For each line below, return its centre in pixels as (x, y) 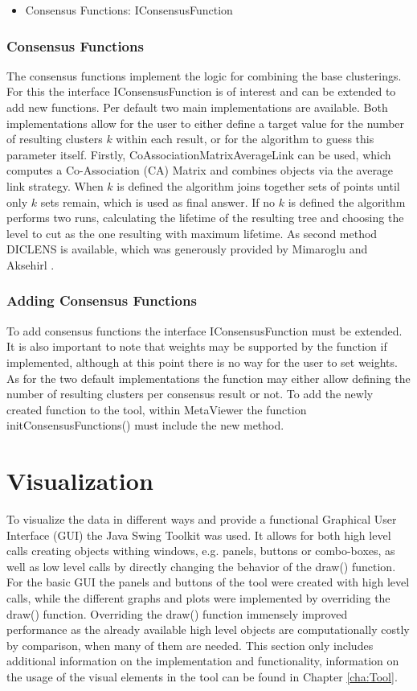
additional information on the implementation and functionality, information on (203, 661)
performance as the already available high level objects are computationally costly (208, 629)
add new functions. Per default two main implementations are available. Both (197, 107)
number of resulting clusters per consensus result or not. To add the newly (190, 394)
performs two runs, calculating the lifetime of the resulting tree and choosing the (205, 218)
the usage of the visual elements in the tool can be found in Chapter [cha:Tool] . (202, 676)
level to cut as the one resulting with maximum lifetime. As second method (192, 233)
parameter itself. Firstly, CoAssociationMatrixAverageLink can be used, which (199, 154)
